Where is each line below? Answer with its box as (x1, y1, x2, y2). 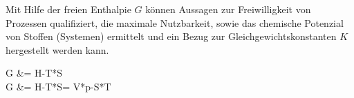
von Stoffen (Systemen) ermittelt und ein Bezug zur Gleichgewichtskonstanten (6, 29, 337, 43)
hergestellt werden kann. (6, 42, 109, 57)
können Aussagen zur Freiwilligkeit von (145, 2, 311, 16)
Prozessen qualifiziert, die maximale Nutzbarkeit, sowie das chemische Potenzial (6, 15, 344, 30)
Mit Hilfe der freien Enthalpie (6, 2, 131, 16)
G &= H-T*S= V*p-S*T (6, 79, 111, 93)
